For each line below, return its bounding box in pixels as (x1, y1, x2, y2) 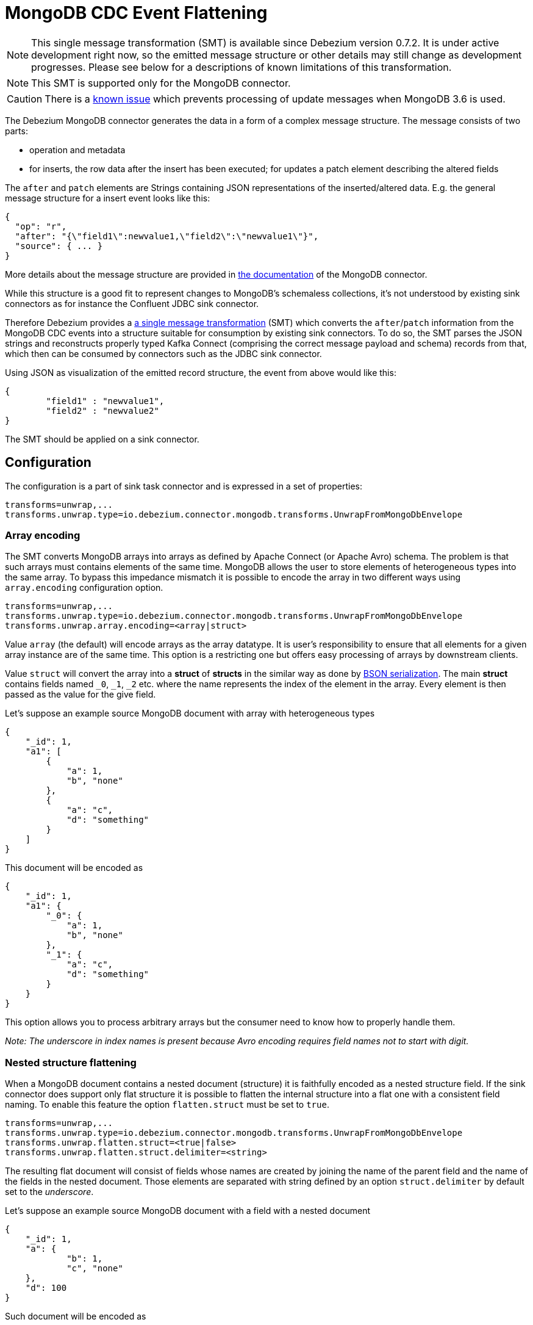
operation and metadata (29, 144, 126, 155)
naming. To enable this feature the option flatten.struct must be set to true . (5, 1099, 329, 1110)
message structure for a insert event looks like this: (5, 192, 210, 203)
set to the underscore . (5, 1186, 94, 1197)
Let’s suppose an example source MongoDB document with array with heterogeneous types (5, 708, 375, 719)
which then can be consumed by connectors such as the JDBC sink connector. (5, 348, 322, 359)
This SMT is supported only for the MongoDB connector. (31, 76, 291, 89)
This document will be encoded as (5, 862, 143, 873)
